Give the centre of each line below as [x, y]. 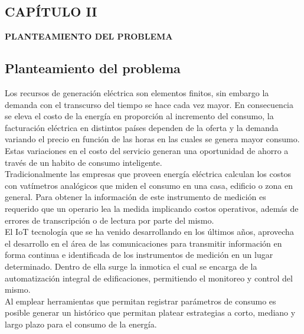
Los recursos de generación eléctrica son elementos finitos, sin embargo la [137, 93]
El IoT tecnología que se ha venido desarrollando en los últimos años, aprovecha [149, 232]
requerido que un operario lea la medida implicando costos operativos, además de [152, 208]
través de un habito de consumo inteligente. [84, 162]
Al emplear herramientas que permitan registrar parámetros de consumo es [140, 301]
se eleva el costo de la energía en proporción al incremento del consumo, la [139, 116]
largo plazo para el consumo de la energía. [81, 324]
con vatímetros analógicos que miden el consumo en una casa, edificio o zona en [149, 185]
